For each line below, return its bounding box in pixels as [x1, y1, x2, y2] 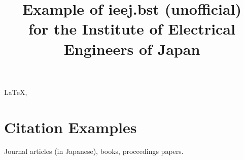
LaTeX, [4, 86, 27, 97]
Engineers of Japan [63, 38, 200, 59]
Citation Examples [4, 116, 137, 137]
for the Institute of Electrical [28, 18, 235, 39]
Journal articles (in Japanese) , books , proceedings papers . [4, 146, 184, 156]
